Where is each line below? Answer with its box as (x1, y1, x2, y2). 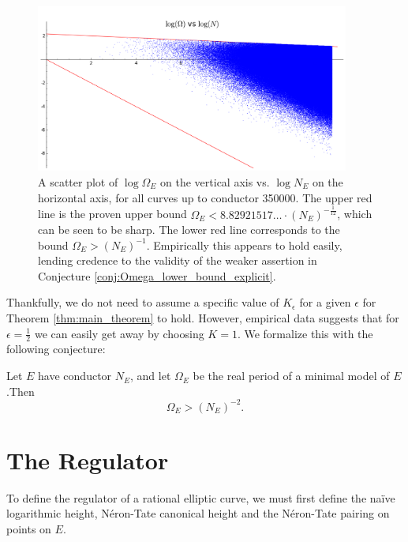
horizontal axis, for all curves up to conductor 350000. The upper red (38, 189, 372, 205)
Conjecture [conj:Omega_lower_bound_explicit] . (38, 267, 276, 284)
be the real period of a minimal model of (193, 367, 390, 384)
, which (337, 205, 372, 222)
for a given (299, 294, 351, 311)
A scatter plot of (38, 173, 118, 190)
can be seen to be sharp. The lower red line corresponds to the (38, 221, 340, 238)
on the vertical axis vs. (160, 173, 270, 190)
